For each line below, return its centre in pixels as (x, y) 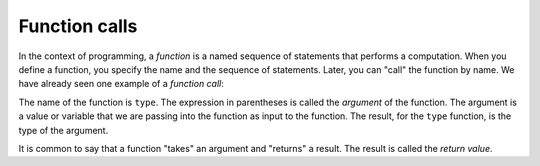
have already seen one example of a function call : (121, 84)
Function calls (78, 26)
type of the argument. (63, 130)
